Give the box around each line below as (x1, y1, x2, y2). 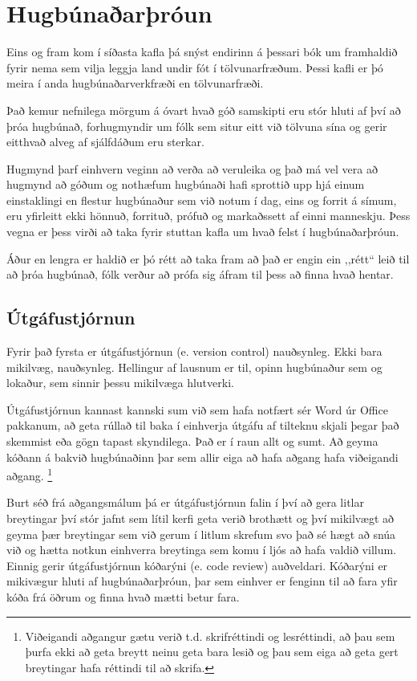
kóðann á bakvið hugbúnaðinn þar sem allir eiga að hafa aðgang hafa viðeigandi (6, 448, 399, 465)
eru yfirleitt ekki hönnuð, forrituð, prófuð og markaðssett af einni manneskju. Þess (6, 207, 411, 224)
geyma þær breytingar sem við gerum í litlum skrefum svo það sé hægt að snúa (6, 525, 396, 542)
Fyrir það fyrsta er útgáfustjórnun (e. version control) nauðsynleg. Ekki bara (6, 343, 383, 360)
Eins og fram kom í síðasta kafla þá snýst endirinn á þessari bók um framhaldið (6, 43, 398, 60)
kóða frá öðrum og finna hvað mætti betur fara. (6, 589, 240, 606)
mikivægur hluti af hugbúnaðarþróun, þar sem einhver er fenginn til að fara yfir (6, 573, 398, 589)
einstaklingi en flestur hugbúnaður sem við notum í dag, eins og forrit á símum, (6, 191, 397, 208)
